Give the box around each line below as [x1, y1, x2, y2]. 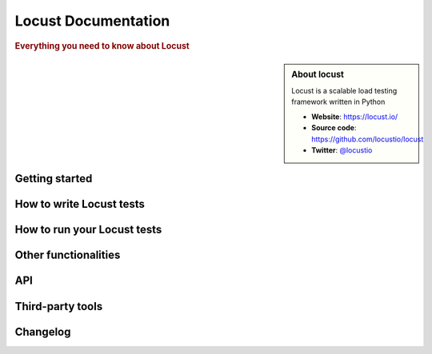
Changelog [14, 324, 71, 339]
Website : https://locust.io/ [311, 112, 398, 121]
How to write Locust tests [14, 197, 146, 211]
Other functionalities [14, 249, 121, 262]
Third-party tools [14, 300, 103, 313]
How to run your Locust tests [14, 223, 162, 237]
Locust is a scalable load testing [291, 86, 398, 96]
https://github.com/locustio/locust [311, 134, 424, 144]
